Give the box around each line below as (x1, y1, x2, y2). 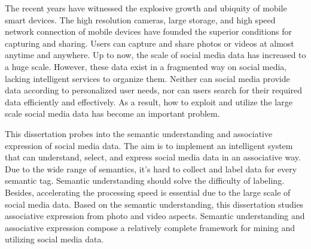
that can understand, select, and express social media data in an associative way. (5, 151, 301, 163)
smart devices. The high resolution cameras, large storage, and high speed (5, 13, 276, 26)
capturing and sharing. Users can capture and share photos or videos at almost (5, 37, 294, 49)
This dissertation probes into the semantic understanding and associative (5, 127, 273, 139)
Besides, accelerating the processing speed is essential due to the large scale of (5, 186, 291, 198)
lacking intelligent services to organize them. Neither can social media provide (5, 72, 290, 84)
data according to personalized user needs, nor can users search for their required (5, 84, 303, 96)
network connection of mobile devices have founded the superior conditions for (5, 25, 292, 38)
